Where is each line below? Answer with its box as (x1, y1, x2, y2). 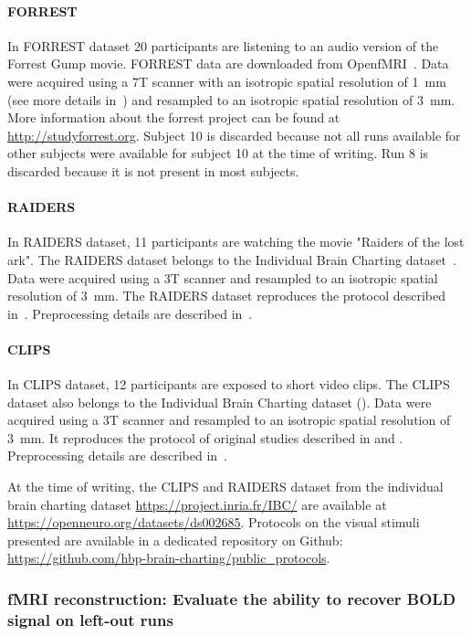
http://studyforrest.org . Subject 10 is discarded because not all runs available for (7, 125, 461, 144)
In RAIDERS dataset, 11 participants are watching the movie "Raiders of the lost (7, 232, 465, 251)
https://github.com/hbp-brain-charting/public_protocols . (7, 548, 330, 567)
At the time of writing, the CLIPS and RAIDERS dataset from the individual (7, 477, 444, 496)
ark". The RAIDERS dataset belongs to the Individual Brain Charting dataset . (7, 249, 456, 269)
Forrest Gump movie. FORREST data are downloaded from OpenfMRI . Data (7, 54, 449, 73)
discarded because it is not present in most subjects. (7, 161, 299, 180)
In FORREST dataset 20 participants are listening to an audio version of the (7, 36, 439, 55)
